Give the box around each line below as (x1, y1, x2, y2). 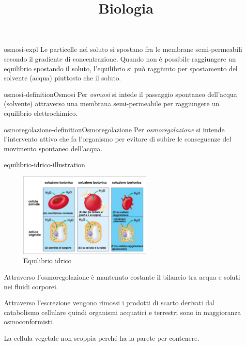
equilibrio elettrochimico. (4, 108, 78, 118)
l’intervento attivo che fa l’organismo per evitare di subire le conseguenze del (4, 134, 231, 144)
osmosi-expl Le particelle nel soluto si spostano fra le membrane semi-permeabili (4, 44, 243, 54)
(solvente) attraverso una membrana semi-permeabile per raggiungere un (4, 98, 219, 109)
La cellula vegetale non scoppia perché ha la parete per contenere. (4, 333, 200, 343)
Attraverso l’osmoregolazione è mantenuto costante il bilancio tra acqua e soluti (4, 272, 240, 282)
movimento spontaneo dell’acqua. (4, 143, 103, 153)
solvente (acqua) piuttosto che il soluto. (4, 73, 121, 83)
